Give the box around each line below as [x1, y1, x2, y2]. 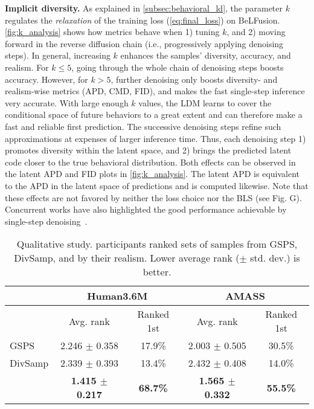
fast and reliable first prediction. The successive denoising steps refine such [5, 120, 281, 132]
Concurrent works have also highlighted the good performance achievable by [5, 203, 287, 216]
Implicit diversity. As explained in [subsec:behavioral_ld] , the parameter [5, 2, 283, 14]
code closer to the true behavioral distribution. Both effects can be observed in [5, 155, 296, 168]
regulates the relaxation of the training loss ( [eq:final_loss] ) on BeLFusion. [5, 13, 280, 26]
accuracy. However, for [5, 72, 88, 85]
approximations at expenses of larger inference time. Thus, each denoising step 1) [5, 132, 306, 144]
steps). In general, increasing [5, 49, 111, 62]
